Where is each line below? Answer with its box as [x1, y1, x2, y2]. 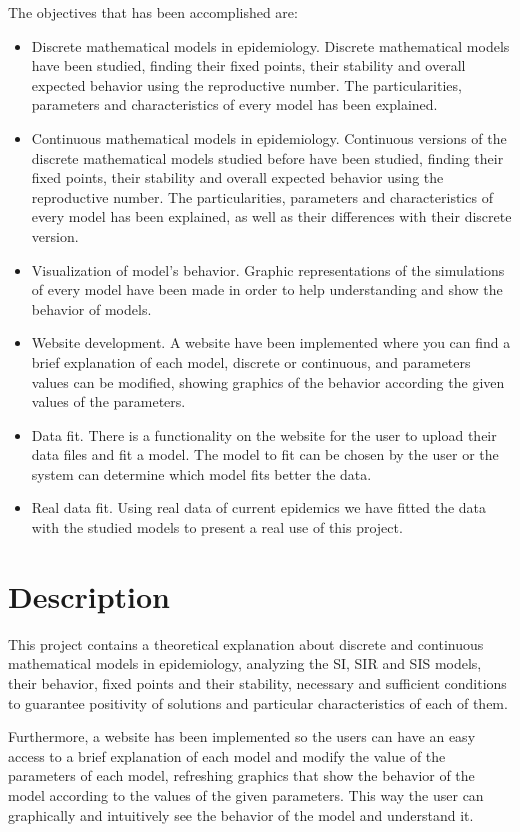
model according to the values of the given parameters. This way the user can [8, 784, 484, 805]
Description [8, 575, 171, 616]
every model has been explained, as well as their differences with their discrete [31, 206, 512, 227]
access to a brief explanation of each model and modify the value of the [8, 745, 446, 766]
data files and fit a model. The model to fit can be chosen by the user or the [31, 444, 499, 465]
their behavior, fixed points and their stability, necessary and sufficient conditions [8, 672, 507, 693]
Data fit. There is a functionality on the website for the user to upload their [31, 424, 497, 445]
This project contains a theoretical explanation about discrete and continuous [8, 633, 484, 654]
